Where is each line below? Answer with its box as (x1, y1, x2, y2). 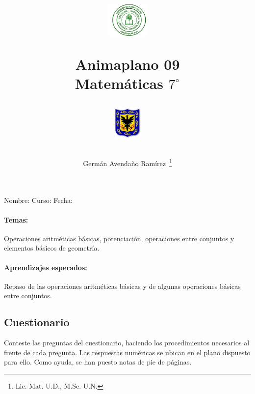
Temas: (4, 214, 28, 225)
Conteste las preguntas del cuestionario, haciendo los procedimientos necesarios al (4, 338, 250, 348)
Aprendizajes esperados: (4, 262, 87, 272)
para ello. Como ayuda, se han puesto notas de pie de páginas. (4, 357, 192, 367)
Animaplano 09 (75, 54, 180, 74)
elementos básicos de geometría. (4, 243, 100, 253)
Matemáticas (75, 73, 163, 93)
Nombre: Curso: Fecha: (4, 195, 73, 205)
